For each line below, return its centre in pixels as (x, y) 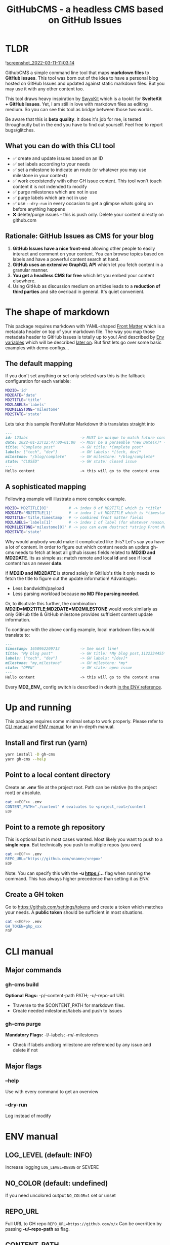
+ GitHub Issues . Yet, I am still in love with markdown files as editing (77, 104)
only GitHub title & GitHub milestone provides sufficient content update (79, 614)
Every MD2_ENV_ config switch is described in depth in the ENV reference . (84, 687)
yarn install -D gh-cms (30, 755)
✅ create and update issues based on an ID (58, 158)
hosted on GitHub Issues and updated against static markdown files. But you (85, 83)
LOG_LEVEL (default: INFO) (49, 1155)
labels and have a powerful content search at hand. (66, 259)
